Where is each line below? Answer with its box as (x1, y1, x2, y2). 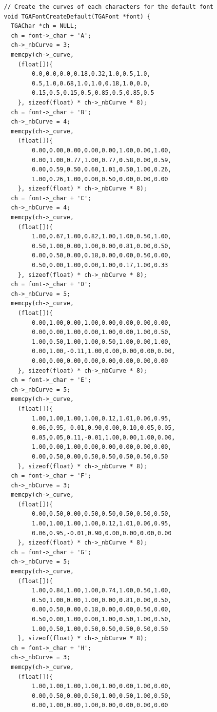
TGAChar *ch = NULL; (11, 22, 78, 30)
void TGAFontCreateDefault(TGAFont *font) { (4, 13, 151, 20)
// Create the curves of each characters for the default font (4, 3, 214, 10)
